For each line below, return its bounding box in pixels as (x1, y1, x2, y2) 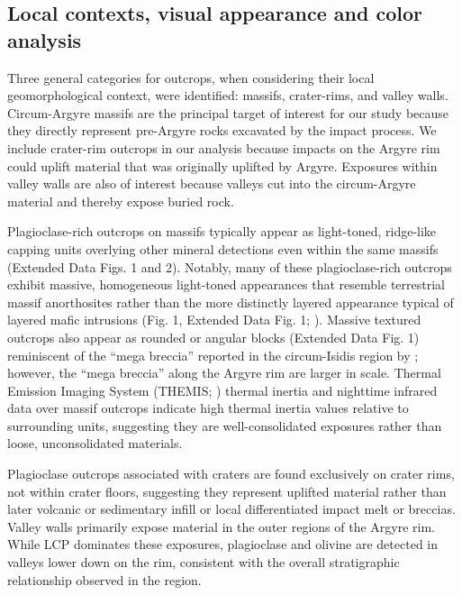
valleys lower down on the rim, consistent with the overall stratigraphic (7, 553, 400, 572)
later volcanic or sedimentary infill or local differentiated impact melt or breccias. (7, 499, 456, 518)
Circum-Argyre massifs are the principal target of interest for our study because (7, 103, 449, 122)
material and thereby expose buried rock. (7, 191, 234, 210)
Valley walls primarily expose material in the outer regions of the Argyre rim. (7, 517, 435, 535)
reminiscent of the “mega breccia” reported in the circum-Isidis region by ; (7, 345, 419, 364)
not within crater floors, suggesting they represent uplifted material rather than (7, 481, 447, 500)
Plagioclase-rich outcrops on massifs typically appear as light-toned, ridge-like (7, 222, 437, 241)
